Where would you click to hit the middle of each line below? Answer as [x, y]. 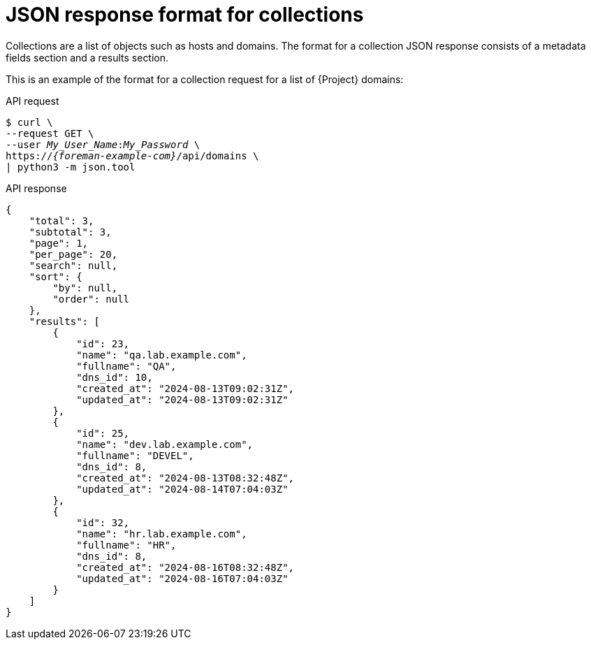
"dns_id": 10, [115, 377]
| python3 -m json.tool [71, 167]
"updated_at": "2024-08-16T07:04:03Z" [182, 578]
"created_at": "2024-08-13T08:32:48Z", [185, 478]
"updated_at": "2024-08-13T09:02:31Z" [182, 399]
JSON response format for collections [185, 15]
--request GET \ [50, 133]
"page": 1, [59, 243]
